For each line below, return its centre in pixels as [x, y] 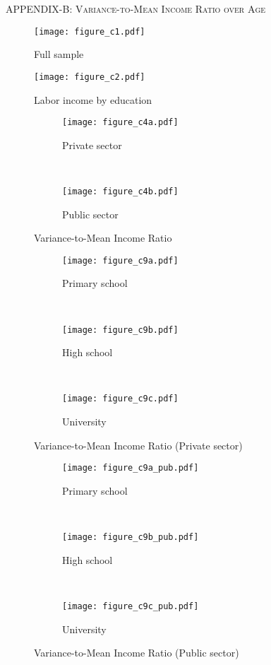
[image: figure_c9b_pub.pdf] [131, 537]
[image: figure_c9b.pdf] [120, 330]
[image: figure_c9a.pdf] [120, 260]
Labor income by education [93, 99]
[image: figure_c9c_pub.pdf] [131, 606]
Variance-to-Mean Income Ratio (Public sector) [137, 653]
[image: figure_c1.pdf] [90, 31]
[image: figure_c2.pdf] [90, 77]
